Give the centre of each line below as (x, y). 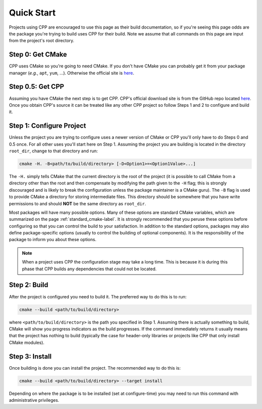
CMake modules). (27, 343)
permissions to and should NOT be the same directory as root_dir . (78, 203)
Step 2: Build (29, 285)
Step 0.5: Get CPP (37, 87)
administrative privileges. (34, 400)
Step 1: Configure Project (48, 126)
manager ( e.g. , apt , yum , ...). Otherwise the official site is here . (72, 73)
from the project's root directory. (42, 41)
